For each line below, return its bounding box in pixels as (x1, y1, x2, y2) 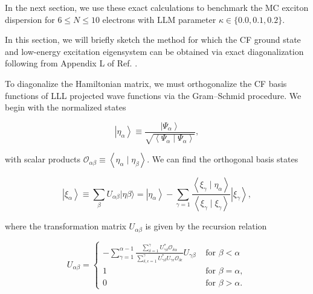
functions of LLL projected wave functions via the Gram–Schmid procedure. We (5, 89, 302, 101)
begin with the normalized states (5, 101, 126, 113)
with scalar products (5, 153, 81, 165)
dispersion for (5, 13, 55, 25)
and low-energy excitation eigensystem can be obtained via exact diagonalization (5, 45, 304, 57)
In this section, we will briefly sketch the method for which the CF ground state (5, 33, 301, 46)
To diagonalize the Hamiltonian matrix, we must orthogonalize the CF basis (5, 77, 287, 89)
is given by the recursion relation (145, 220, 267, 232)
